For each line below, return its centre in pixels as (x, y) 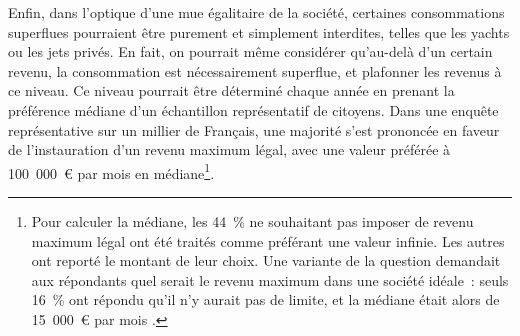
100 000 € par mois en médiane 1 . (111, 171)
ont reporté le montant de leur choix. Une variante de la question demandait (266, 260)
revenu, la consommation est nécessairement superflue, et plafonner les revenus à (255, 70)
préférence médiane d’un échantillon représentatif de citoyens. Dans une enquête (253, 109)
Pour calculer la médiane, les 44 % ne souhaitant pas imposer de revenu (252, 221)
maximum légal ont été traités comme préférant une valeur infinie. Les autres (268, 240)
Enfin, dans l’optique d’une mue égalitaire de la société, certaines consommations (256, 12)
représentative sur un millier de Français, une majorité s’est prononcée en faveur (254, 129)
